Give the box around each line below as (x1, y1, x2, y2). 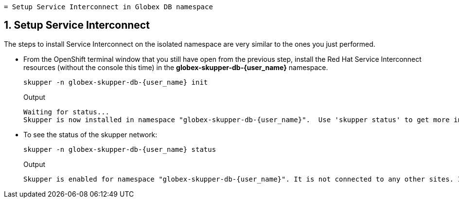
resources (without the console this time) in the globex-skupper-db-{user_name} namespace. (23, 63, 328, 72)
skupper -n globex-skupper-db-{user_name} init (23, 78, 208, 86)
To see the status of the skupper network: (23, 130, 158, 139)
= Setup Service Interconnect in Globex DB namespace (4, 3, 213, 11)
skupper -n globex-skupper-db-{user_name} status (23, 145, 216, 153)
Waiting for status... (23, 108, 110, 116)
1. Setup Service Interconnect (4, 19, 150, 32)
